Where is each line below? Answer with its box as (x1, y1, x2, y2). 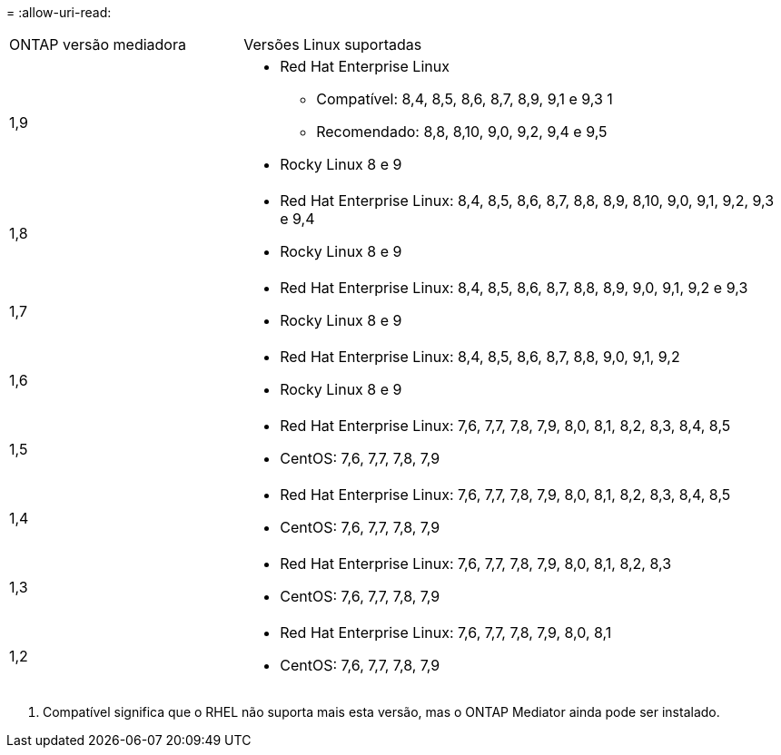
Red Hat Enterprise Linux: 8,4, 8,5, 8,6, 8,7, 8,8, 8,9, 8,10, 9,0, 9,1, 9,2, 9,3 (280, 191, 775, 210)
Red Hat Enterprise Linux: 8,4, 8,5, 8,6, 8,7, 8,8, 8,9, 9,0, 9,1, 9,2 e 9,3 (280, 279, 748, 297)
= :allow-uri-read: (6, 5, 112, 20)
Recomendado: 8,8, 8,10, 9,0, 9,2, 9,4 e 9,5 (316, 123, 608, 141)
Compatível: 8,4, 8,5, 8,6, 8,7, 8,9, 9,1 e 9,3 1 (316, 90, 613, 108)
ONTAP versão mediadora (9, 35, 186, 54)
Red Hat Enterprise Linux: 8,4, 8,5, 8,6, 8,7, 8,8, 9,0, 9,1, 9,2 (280, 348, 680, 366)
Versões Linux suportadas (243, 35, 422, 54)
